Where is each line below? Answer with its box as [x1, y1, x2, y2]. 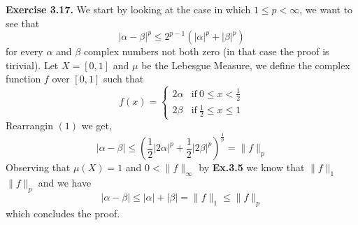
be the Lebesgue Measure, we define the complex [141, 57, 350, 72]
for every [6, 44, 43, 59]
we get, [81, 118, 112, 133]
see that [6, 15, 40, 30]
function [6, 71, 41, 86]
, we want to [299, 2, 353, 16]
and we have [38, 175, 92, 189]
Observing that [6, 160, 71, 175]
